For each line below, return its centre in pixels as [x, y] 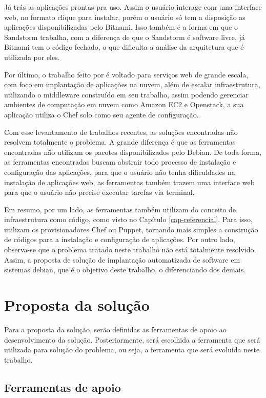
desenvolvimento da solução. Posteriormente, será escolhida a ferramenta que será [132, 339]
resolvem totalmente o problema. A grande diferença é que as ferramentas [120, 142]
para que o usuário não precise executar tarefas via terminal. [99, 192]
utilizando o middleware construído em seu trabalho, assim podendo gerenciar [126, 94]
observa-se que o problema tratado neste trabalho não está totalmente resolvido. [130, 250]
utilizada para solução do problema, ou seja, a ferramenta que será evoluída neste [132, 350]
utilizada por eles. [32, 57]
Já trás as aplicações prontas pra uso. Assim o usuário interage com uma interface [133, 7]
